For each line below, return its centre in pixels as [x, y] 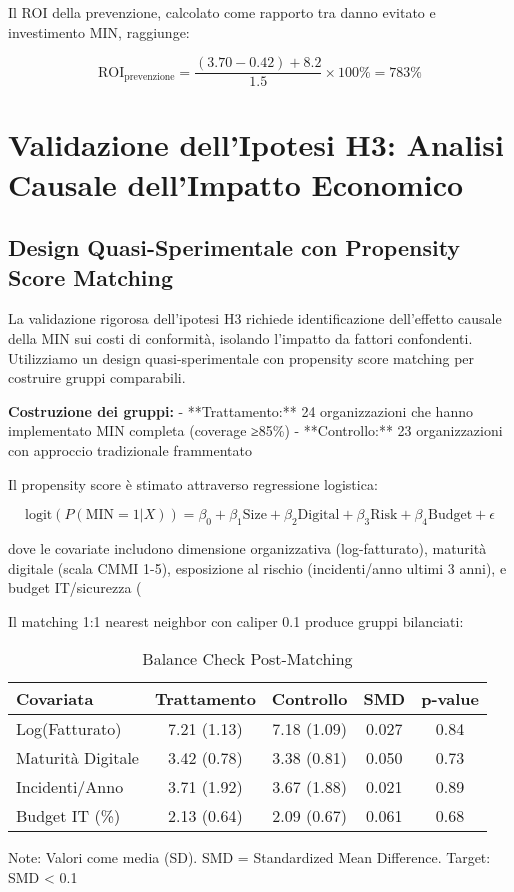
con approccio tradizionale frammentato [130, 449]
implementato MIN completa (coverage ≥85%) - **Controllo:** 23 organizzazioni [255, 430]
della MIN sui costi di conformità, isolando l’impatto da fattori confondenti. [240, 338]
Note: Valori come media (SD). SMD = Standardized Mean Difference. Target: [249, 857]
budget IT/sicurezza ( [75, 587]
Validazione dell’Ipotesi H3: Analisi [256, 144]
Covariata [55, 699]
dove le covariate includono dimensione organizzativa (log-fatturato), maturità [247, 547]
